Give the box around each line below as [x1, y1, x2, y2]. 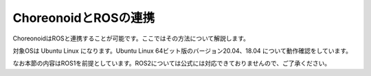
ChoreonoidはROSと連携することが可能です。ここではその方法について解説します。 [12, 34, 250, 42]
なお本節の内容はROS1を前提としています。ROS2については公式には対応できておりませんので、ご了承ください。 [12, 59, 331, 68]
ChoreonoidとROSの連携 [12, 10, 155, 25]
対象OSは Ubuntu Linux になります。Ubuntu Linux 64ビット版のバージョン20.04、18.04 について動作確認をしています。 [12, 47, 352, 55]
